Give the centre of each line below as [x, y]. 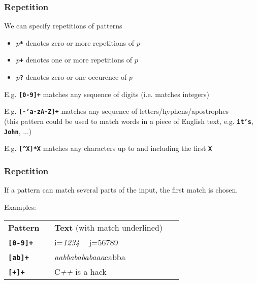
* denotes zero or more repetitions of [77, 42]
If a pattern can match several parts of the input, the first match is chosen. [121, 190]
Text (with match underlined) [108, 228]
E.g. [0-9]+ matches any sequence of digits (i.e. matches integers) [107, 94]
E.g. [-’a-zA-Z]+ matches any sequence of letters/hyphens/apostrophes [116, 111]
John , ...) [18, 131]
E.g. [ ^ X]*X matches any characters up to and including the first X [108, 148]
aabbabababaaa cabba [90, 257]
